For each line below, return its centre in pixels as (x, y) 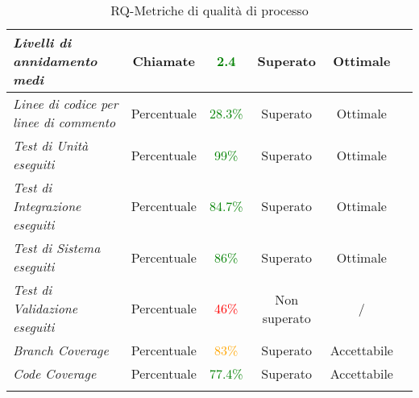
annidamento (55, 61)
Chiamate (164, 61)
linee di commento (64, 122)
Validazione (46, 308)
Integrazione (47, 206)
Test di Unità (51, 145)
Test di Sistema (57, 248)
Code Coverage (55, 373)
